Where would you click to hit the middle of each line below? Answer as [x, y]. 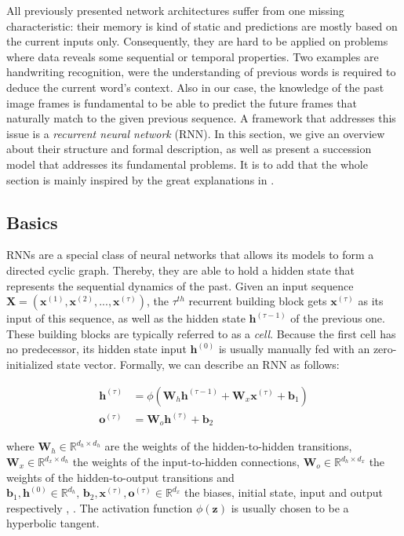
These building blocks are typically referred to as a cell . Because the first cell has [201, 333]
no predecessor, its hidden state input [96, 349]
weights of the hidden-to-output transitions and [120, 477]
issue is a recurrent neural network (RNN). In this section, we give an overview [196, 133]
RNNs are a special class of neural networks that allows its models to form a [190, 255]
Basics [32, 222]
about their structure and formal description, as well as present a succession [189, 149]
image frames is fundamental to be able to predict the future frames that [182, 102]
